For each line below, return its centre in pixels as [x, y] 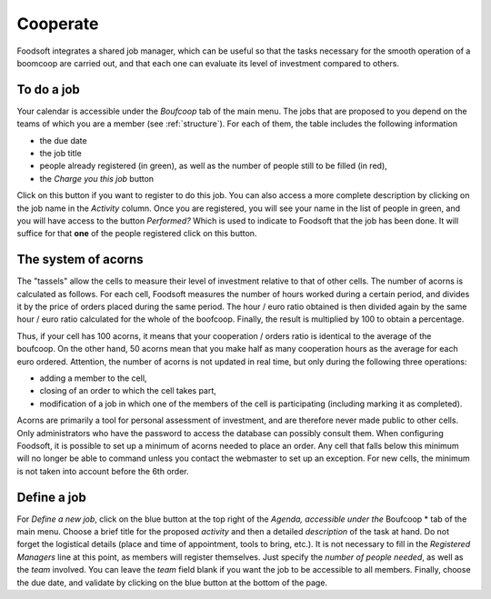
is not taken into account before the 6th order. [103, 471]
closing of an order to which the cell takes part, [128, 391]
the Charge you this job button [97, 178]
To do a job [49, 90]
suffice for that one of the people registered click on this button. [137, 234]
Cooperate [58, 24]
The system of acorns [80, 260]
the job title [60, 154]
